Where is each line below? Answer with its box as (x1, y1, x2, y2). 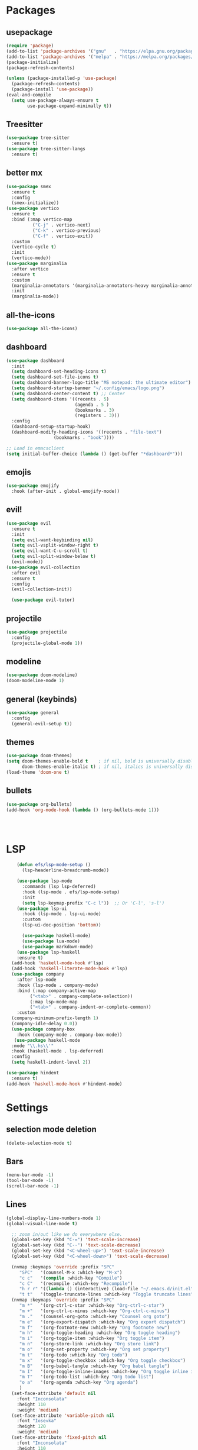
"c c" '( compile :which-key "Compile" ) (19, 1275, 123, 1281)
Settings (6, 1101, 48, 1114)
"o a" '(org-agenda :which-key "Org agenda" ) (19, 1380, 138, 1386)
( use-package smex (6, 183, 51, 189)
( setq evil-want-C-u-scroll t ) (11, 548, 88, 554)
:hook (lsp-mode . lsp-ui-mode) (21, 911, 101, 917)
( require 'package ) (6, 43, 54, 49)
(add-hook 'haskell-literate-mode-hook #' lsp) (11, 965, 128, 972)
